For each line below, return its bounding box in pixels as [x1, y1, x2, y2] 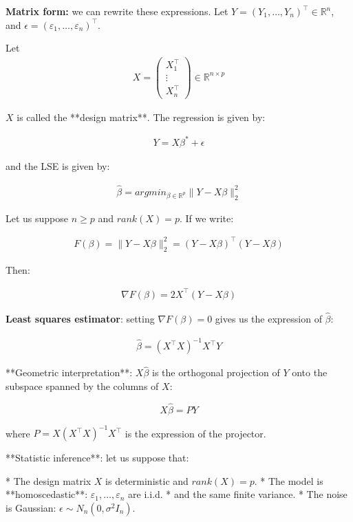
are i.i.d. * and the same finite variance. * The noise [128, 487, 347, 501]
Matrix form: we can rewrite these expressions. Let [6, 4, 228, 18]
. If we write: [179, 210, 234, 225]
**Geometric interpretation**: [6, 365, 133, 380]
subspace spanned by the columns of [6, 378, 159, 393]
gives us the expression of [215, 311, 322, 325]
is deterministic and [105, 473, 189, 488]
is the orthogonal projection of [152, 365, 280, 380]
